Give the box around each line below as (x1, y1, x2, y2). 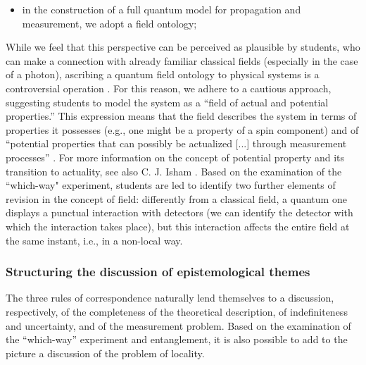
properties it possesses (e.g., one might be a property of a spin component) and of (6, 122, 359, 137)
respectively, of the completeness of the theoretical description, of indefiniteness (6, 304, 348, 318)
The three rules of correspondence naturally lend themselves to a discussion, (6, 290, 334, 305)
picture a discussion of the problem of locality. (6, 345, 205, 360)
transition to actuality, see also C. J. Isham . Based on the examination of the (6, 163, 342, 178)
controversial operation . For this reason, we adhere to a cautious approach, (6, 80, 332, 95)
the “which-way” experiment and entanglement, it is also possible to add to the (6, 332, 348, 347)
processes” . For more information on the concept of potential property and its (6, 149, 345, 164)
